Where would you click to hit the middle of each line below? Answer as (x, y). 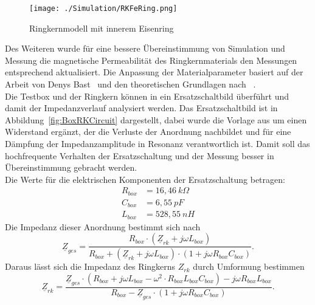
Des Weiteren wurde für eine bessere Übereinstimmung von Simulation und (145, 48)
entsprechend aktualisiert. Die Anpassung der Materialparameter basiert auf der (154, 72)
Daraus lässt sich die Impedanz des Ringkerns (90, 266)
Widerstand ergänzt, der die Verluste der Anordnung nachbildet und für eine (148, 132)
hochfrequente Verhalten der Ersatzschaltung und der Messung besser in (140, 155)
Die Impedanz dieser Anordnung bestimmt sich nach (103, 226)
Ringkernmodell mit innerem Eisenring (102, 28)
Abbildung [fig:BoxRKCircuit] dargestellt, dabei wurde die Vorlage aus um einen (156, 119)
